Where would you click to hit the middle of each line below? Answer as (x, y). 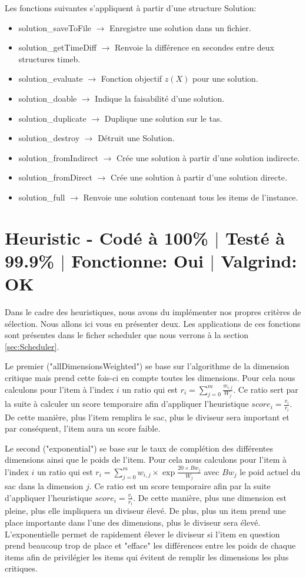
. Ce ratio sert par (266, 389)
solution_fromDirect (55, 177)
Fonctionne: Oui (137, 260)
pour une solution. (225, 78)
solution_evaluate (51, 78)
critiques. (21, 568)
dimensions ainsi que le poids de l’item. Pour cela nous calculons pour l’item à (146, 460)
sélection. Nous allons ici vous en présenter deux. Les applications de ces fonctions (153, 323)
